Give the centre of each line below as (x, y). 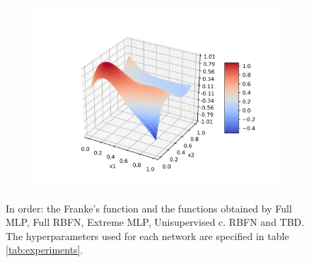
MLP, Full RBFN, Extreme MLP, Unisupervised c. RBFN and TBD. (155, 222)
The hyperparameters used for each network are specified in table (147, 235)
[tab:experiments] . (45, 250)
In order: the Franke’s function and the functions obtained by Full (149, 208)
